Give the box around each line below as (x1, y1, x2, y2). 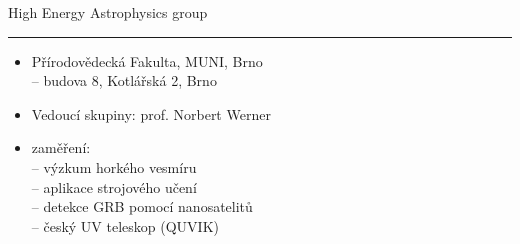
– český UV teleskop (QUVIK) (31, 215, 219, 236)
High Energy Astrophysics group (8, 2, 208, 22)
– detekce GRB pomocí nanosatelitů (31, 196, 253, 217)
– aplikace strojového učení (31, 176, 197, 197)
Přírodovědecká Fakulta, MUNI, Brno (31, 50, 263, 71)
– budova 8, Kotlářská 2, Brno (31, 70, 217, 91)
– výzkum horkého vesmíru (31, 156, 197, 177)
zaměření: (31, 137, 91, 158)
